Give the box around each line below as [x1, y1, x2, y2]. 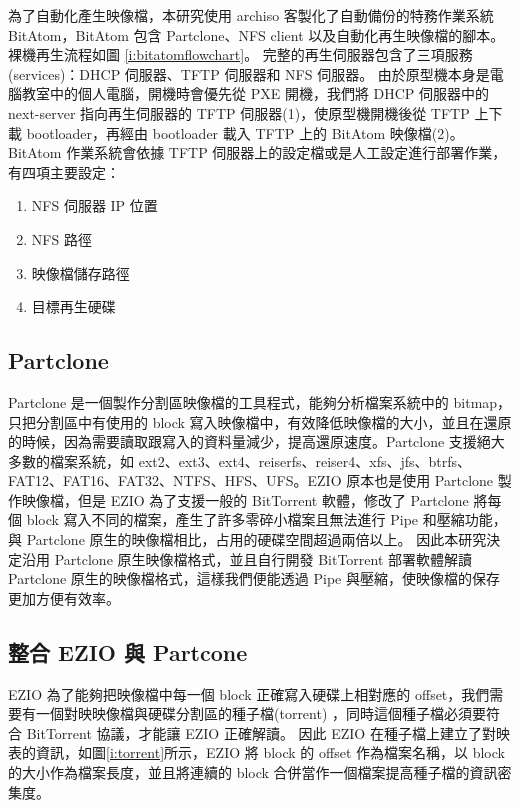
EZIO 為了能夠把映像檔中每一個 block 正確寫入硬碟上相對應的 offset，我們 [8, 683, 490, 704]
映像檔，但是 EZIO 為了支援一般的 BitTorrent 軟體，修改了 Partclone [21, 489, 469, 510]
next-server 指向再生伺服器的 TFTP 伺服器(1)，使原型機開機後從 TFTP [8, 102, 470, 123]
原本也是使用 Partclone [346, 470, 494, 491]
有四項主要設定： [8, 161, 120, 182]
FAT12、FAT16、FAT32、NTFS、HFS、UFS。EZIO [8, 470, 342, 491]
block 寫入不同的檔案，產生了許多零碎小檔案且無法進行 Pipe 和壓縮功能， [26, 509, 507, 530]
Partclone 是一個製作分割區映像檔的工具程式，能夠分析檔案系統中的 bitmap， [8, 391, 512, 412]
